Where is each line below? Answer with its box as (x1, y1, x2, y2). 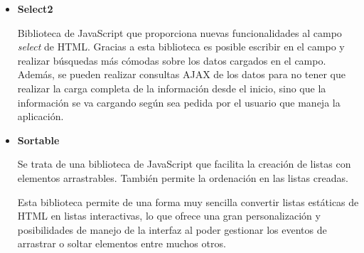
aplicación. (17, 109, 64, 124)
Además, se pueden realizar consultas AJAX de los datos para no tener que (17, 67, 346, 82)
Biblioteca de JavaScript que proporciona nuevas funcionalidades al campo (17, 25, 342, 40)
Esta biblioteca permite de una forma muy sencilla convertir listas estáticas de (17, 194, 359, 209)
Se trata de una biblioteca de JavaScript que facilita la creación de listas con (17, 156, 351, 171)
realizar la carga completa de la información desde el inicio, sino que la (17, 80, 326, 95)
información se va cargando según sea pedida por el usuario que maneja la (17, 95, 341, 109)
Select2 (17, 1, 53, 16)
